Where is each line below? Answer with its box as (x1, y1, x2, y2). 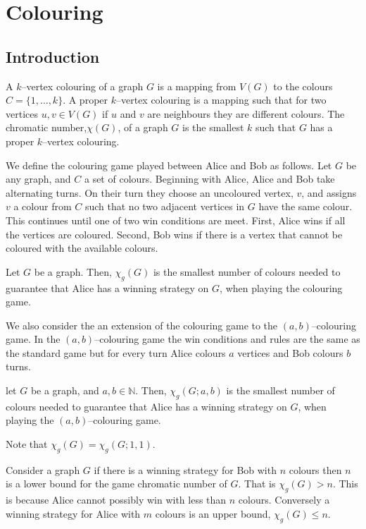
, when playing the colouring (220, 280, 343, 295)
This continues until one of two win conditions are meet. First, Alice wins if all (6, 212, 346, 227)
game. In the (6, 332, 61, 346)
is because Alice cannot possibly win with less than (6, 492, 227, 507)
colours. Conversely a (238, 492, 330, 507)
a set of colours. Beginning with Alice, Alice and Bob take (84, 171, 335, 186)
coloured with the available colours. (6, 241, 158, 255)
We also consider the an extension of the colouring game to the (6, 317, 278, 332)
